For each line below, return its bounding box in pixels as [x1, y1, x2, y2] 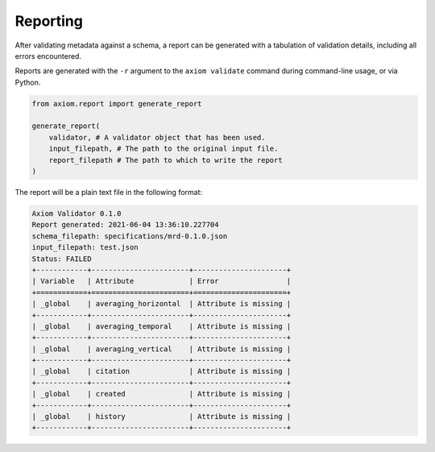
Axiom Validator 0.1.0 [31, 209, 122, 218]
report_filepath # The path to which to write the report [48, 156, 283, 164]
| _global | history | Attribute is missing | [31, 412, 292, 421]
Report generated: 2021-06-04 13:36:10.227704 [31, 220, 219, 230]
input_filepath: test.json [31, 243, 139, 252]
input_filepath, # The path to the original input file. [48, 144, 279, 153]
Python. [14, 77, 41, 87]
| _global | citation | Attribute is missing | [31, 367, 292, 376]
